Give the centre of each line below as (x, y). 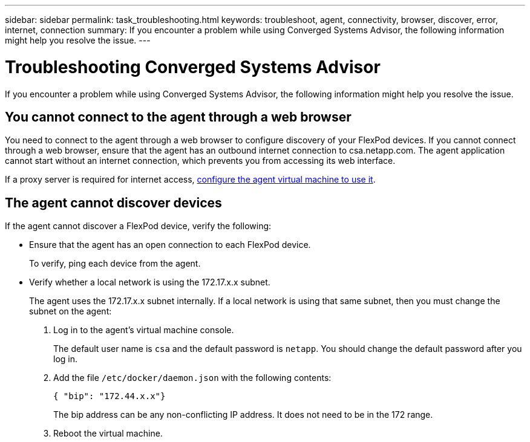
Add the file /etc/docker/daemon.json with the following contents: (192, 378)
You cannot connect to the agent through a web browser (178, 117)
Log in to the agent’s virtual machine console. (144, 330)
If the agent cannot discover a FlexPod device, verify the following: (138, 226)
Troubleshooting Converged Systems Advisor (193, 67)
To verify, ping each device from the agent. (115, 264)
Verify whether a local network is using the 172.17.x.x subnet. (150, 282)
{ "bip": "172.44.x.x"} (110, 396)
